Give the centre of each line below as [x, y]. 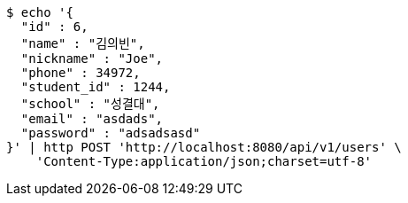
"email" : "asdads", [92, 119]
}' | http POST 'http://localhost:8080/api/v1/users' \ [204, 147]
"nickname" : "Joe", [92, 59]
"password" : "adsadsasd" [111, 133]
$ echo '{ [40, 12]
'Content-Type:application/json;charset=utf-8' [204, 161]
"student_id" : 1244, [96, 87]
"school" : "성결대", [90, 104]
